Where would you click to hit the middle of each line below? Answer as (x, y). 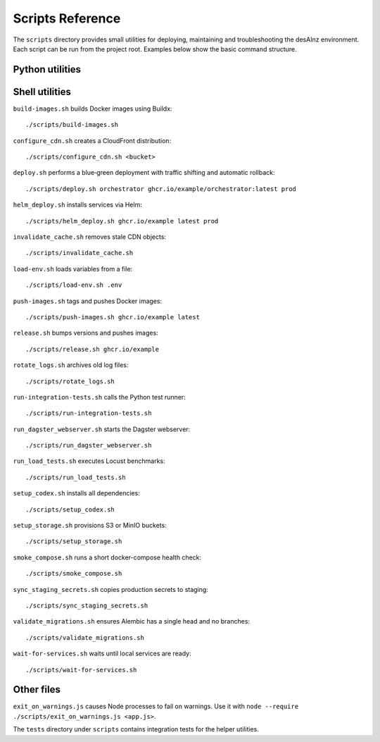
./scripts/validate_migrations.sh (85, 637)
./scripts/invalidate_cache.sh (80, 253)
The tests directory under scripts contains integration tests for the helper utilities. (136, 729)
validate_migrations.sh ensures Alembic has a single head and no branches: (131, 622)
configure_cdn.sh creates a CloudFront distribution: (92, 140)
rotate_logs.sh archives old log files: (71, 365)
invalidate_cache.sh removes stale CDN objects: (90, 237)
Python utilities (47, 69)
